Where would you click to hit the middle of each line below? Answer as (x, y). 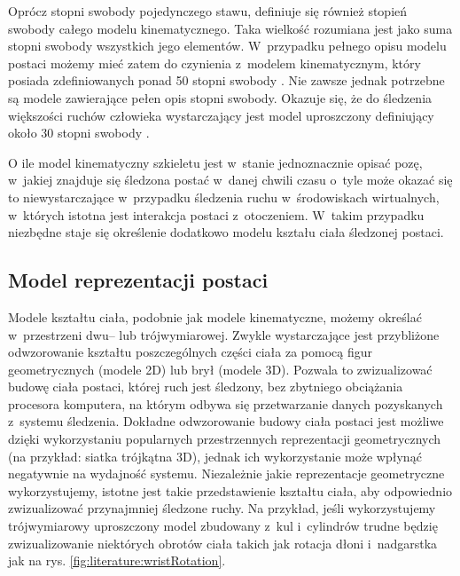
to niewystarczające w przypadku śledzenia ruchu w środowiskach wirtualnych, (224, 197)
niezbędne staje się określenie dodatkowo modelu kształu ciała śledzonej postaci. (226, 232)
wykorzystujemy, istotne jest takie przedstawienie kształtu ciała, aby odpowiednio (230, 490)
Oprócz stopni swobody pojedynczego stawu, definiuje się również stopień (208, 11)
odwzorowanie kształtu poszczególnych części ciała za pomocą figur (190, 352)
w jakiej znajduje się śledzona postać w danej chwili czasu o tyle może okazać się (230, 180)
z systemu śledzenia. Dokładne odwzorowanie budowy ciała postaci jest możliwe (226, 421)
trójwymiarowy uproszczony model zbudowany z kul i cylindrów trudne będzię (223, 526)
